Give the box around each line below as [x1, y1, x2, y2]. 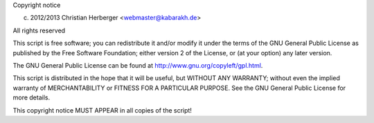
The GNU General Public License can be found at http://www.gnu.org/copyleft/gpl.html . [12, 61, 263, 69]
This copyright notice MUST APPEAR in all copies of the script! [12, 106, 192, 114]
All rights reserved [12, 26, 66, 35]
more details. [12, 93, 51, 102]
